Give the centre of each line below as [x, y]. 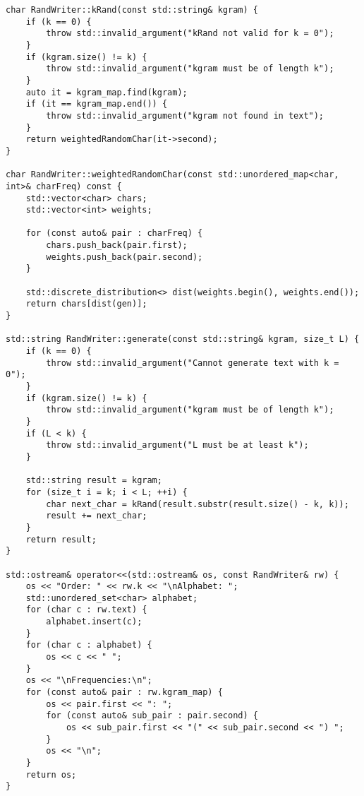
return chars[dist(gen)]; [86, 304]
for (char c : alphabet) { [89, 645]
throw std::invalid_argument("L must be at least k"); [177, 445]
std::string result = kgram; [94, 481]
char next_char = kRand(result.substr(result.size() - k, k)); [198, 504]
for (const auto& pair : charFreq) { [114, 233]
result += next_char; [97, 516]
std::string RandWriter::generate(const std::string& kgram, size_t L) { [183, 339]
